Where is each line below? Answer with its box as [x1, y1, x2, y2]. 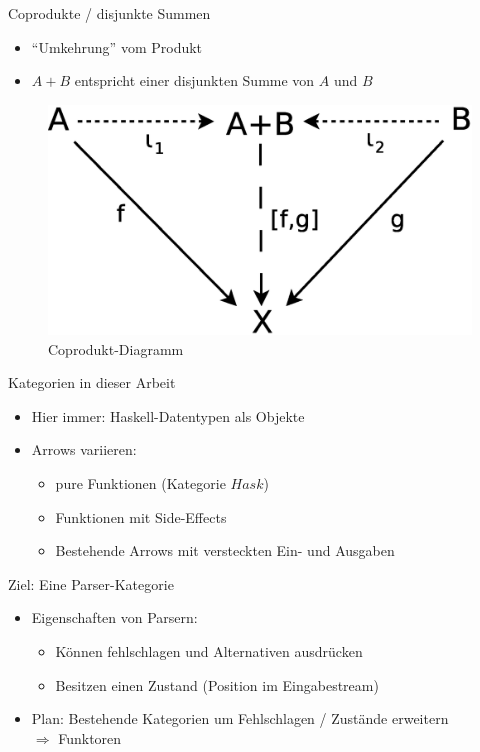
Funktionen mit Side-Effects [55, 506, 227, 527]
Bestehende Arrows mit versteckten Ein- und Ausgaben [55, 540, 395, 561]
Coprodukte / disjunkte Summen [8, 3, 211, 23]
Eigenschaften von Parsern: [31, 607, 198, 628]
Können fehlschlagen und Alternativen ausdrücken [55, 640, 363, 661]
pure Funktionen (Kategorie [55, 472, 226, 493]
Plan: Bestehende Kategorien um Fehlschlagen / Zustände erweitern [31, 708, 449, 729]
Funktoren [58, 727, 122, 748]
